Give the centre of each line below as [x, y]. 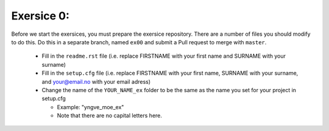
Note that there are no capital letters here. [110, 116]
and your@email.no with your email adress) [96, 81]
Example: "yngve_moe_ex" [90, 107]
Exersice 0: [41, 16]
